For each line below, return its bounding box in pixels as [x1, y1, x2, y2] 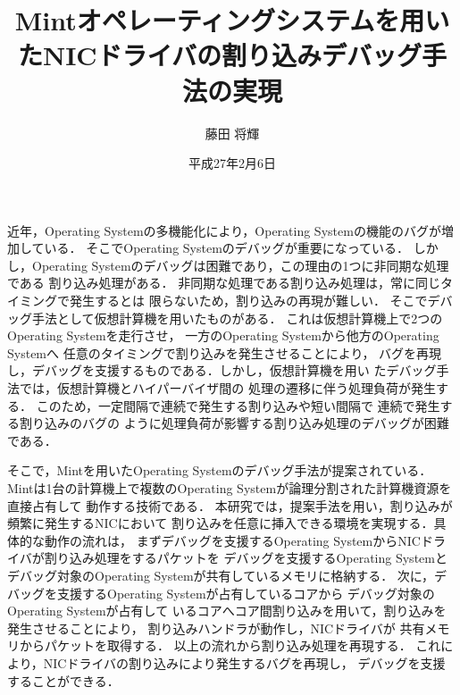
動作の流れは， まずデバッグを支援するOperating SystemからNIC [44, 531, 421, 549]
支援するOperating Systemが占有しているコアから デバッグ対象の [56, 583, 435, 602]
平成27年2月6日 [188, 154, 276, 172]
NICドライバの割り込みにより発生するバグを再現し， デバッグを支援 [43, 653, 446, 672]
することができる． [7, 671, 120, 690]
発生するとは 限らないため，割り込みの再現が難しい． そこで [69, 291, 428, 310]
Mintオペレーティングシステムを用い [14, 2, 450, 38]
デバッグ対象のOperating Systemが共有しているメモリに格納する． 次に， [7, 565, 435, 584]
